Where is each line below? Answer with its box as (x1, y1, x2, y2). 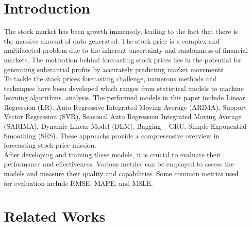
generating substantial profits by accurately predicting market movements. (4, 64, 225, 74)
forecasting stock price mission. (4, 140, 97, 150)
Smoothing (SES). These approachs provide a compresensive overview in (4, 130, 219, 140)
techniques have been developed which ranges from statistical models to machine (4, 83, 244, 93)
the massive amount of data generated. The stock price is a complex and (4, 35, 220, 45)
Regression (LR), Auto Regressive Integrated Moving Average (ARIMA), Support (4, 102, 247, 112)
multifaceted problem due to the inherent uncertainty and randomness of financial (4, 45, 248, 55)
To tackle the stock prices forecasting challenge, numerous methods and (4, 74, 217, 84)
